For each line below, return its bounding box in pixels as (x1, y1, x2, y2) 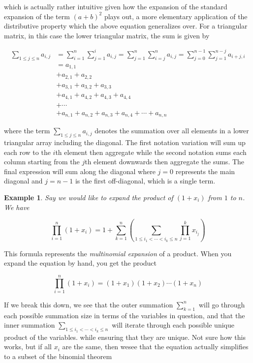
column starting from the (4, 156, 80, 167)
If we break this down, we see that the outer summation (4, 299, 173, 309)
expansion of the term (4, 11, 70, 21)
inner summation (4, 320, 55, 330)
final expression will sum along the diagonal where (4, 166, 156, 176)
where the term (4, 125, 50, 136)
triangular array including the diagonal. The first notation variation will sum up (4, 137, 246, 147)
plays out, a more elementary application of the (104, 11, 248, 21)
